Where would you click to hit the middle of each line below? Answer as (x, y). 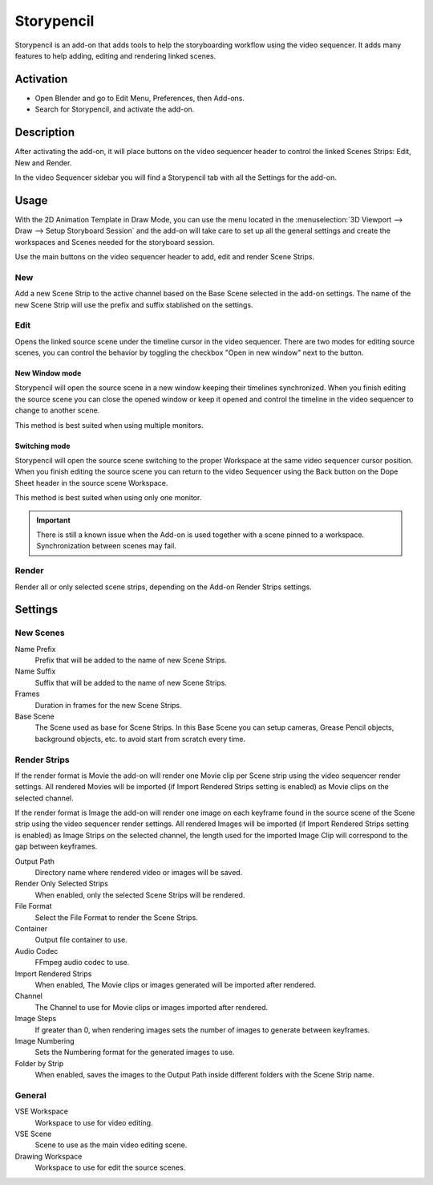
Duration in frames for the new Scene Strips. (108, 705)
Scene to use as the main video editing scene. (111, 1145)
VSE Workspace (41, 1111)
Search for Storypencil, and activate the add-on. (115, 109)
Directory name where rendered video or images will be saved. (139, 873)
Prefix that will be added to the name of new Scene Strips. (131, 660)
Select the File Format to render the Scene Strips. (116, 917)
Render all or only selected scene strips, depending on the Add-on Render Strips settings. (163, 587)
